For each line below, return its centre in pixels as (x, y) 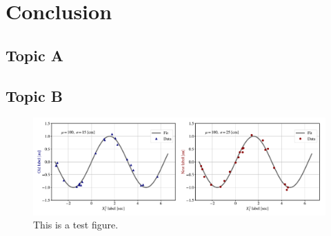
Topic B (34, 95)
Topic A (34, 55)
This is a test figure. (76, 225)
